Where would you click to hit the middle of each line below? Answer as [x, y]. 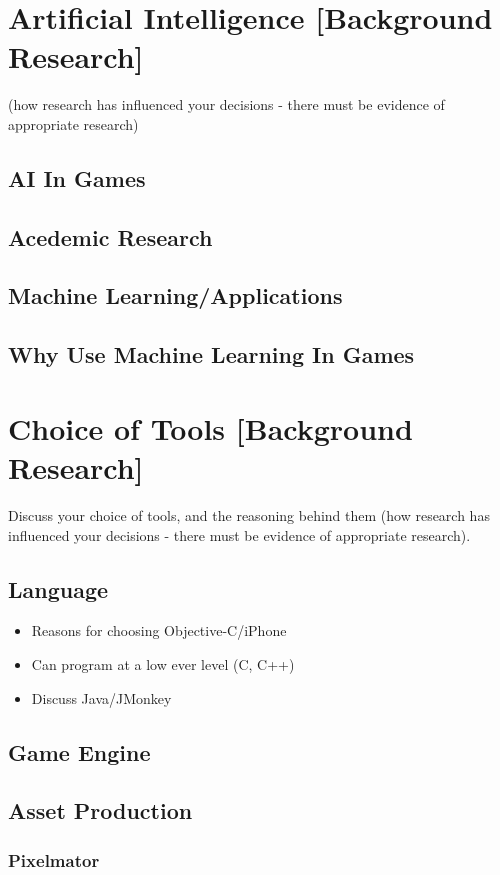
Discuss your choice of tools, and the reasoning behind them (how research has [249, 514]
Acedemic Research [110, 236]
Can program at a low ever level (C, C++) [163, 663]
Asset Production [100, 810]
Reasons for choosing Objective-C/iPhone [159, 630]
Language [58, 588]
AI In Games [77, 177]
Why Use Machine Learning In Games [211, 354]
